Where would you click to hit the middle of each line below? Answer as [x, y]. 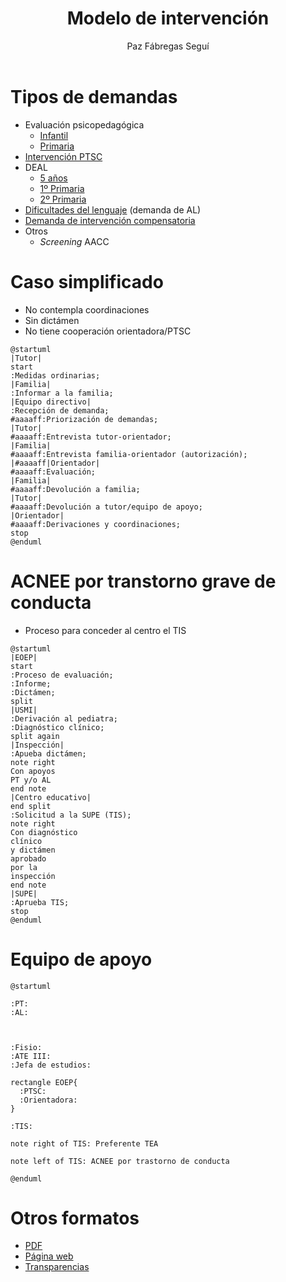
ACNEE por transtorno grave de [143, 581]
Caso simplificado [87, 281]
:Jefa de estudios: [51, 1065]
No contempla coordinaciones [87, 309]
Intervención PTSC [63, 156]
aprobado [28, 858]
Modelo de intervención [168, 18]
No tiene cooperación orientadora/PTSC [108, 331]
